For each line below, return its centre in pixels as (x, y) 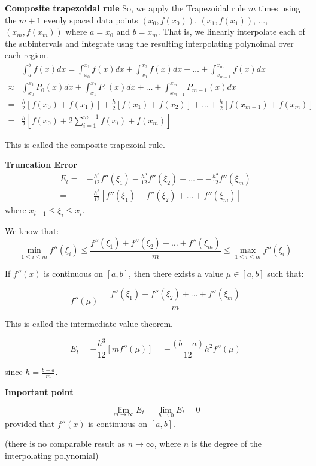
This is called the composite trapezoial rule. (85, 144)
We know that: (32, 231)
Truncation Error (41, 164)
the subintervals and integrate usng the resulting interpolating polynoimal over (149, 43)
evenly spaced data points (91, 19)
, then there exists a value (176, 273)
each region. (27, 55)
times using (279, 8)
